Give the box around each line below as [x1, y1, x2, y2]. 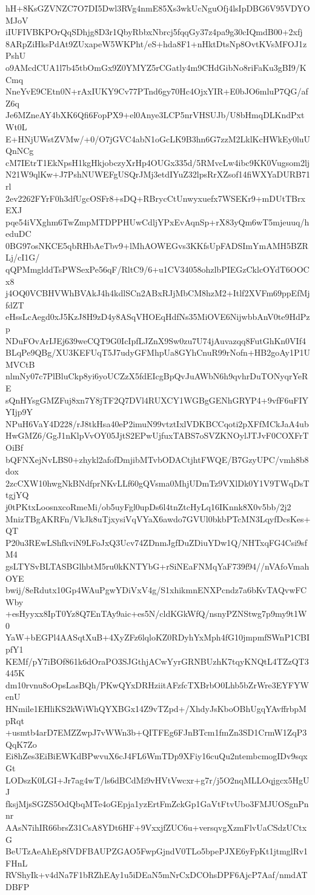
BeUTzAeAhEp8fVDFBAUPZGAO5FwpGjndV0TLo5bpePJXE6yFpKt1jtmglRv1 [5, 845, 308, 857]
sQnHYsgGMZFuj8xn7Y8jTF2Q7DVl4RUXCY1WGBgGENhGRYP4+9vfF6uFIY [5, 393, 308, 406]
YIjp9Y [5, 405, 33, 418]
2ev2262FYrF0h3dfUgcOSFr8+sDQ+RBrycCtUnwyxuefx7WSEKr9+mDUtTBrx [5, 191, 305, 204]
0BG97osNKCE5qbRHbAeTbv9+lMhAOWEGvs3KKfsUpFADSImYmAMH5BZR [5, 239, 308, 251]
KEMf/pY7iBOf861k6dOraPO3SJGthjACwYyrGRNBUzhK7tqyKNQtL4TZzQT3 [5, 654, 309, 667]
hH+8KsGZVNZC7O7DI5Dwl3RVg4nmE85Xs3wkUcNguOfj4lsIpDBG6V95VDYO [5, 2, 310, 14]
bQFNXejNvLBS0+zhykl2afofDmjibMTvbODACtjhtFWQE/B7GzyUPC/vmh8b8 [5, 453, 309, 465]
